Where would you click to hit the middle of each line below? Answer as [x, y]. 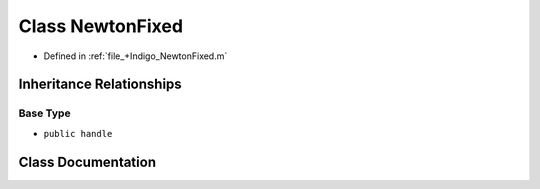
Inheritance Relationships [100, 84]
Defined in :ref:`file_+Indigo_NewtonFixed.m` [135, 56]
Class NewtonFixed [101, 26]
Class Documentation [87, 161]
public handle [78, 133]
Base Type [44, 113]
